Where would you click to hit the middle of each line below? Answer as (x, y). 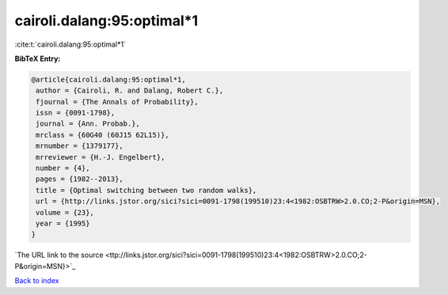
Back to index (37, 281)
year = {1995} (63, 223)
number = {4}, (63, 168)
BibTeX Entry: (38, 59)
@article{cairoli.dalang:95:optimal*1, (108, 79)
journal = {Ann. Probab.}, (88, 124)
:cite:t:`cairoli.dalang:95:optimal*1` (70, 44)
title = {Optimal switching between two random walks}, (146, 190)
